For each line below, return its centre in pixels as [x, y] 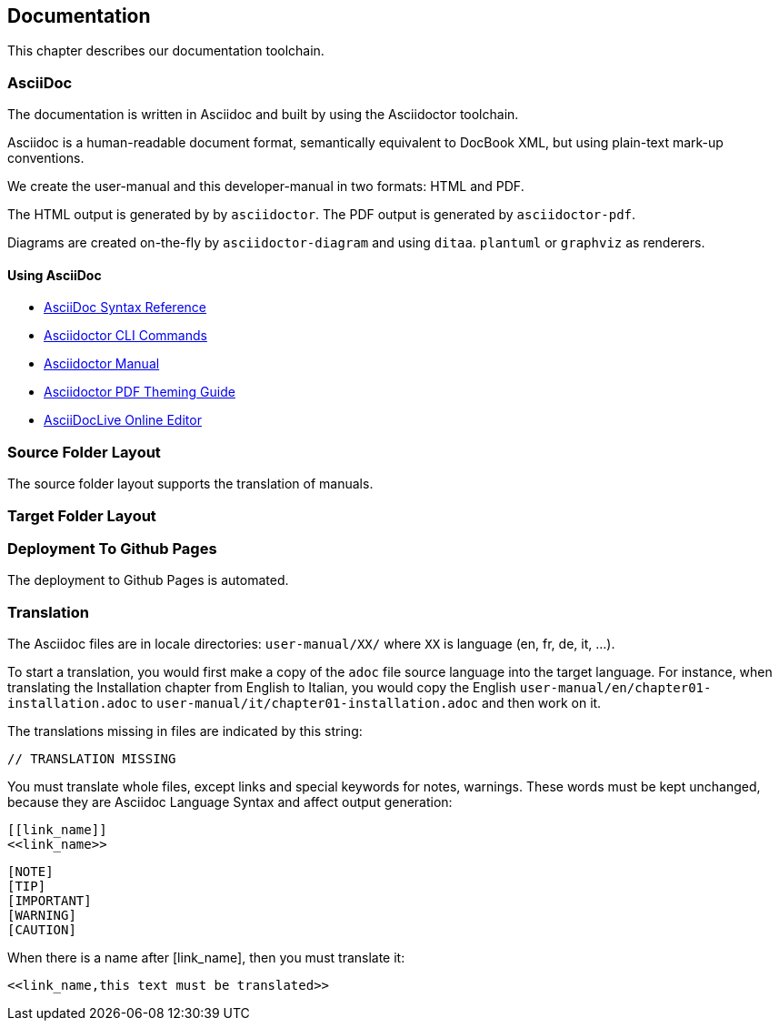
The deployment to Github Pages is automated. [148, 580]
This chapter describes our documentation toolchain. [166, 51]
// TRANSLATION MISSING [92, 759]
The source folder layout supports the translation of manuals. [190, 484]
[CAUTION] [42, 930]
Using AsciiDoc [55, 275]
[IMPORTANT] [50, 901]
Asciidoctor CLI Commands [125, 336]
